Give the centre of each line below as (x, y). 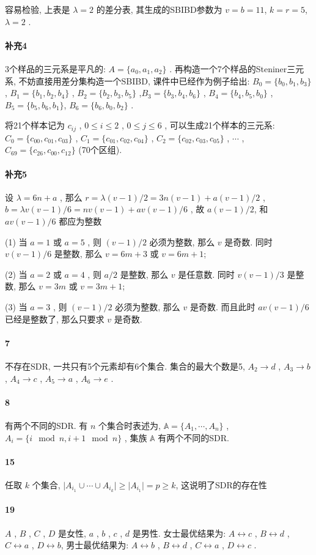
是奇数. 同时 (248, 241)
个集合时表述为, (130, 425)
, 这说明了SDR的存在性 (221, 484)
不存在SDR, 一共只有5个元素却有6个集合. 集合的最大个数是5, (125, 366)
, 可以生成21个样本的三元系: (220, 125)
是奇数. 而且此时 (222, 306)
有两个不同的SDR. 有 (46, 425)
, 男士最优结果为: (95, 545)
